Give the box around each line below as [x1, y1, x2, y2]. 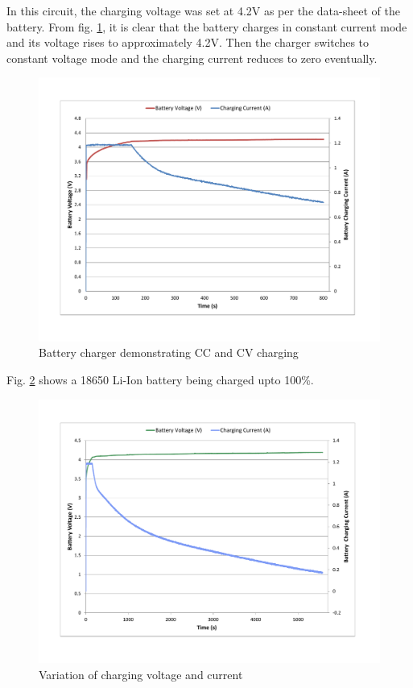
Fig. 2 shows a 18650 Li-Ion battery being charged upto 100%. [6, 371, 314, 388]
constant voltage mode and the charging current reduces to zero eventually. [6, 49, 378, 66]
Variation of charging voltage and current [39, 665, 243, 682]
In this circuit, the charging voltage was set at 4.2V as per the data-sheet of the [6, 2, 400, 19]
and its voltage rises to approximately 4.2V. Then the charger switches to [6, 34, 370, 51]
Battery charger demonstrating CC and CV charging [39, 344, 299, 361]
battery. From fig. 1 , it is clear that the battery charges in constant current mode [6, 18, 407, 35]
